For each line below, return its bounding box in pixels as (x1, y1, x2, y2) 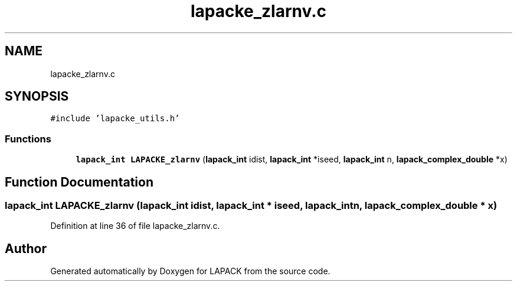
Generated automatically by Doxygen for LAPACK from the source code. (50, 266, 331, 277)
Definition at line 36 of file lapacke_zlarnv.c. (50, 221, 220, 231)
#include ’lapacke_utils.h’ (50, 114, 180, 124)
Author (5, 241, 47, 256)
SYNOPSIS (5, 89, 69, 104)
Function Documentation (5, 174, 153, 189)
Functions (5, 132, 51, 145)
